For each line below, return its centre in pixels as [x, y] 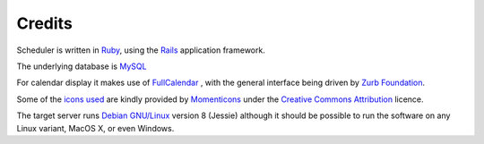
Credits [45, 23]
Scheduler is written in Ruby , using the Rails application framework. [141, 50]
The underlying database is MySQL [82, 66]
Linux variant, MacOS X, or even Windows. [95, 128]
